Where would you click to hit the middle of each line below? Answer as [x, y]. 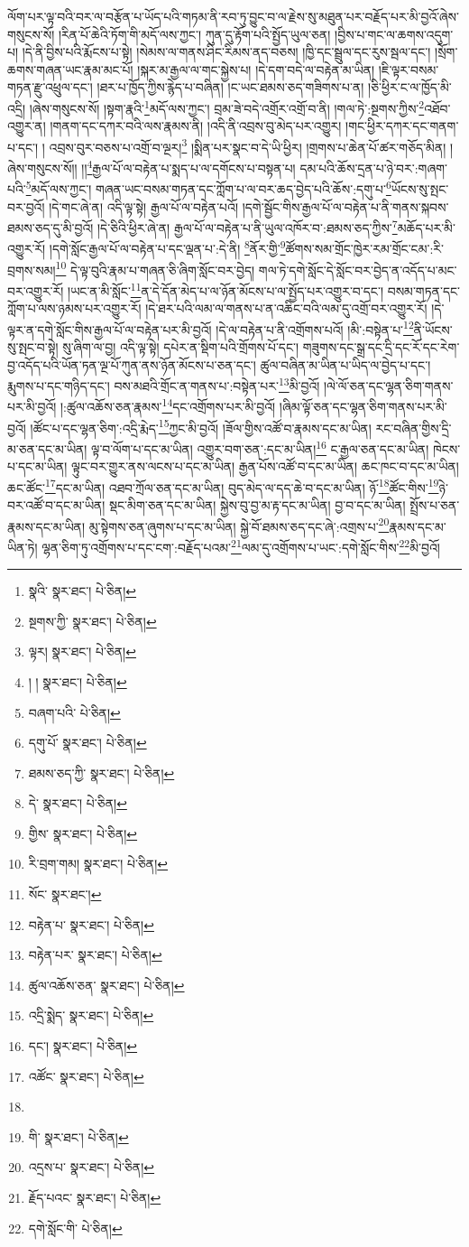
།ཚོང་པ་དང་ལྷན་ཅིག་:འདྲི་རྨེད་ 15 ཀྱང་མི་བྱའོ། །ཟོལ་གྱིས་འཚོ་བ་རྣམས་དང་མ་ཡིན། [201, 426]
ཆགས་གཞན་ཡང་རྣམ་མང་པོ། [70, 69]
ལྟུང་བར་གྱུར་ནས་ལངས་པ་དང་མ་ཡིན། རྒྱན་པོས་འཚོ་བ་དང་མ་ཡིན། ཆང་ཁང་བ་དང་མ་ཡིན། [265, 466]
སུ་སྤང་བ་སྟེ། [33, 347]
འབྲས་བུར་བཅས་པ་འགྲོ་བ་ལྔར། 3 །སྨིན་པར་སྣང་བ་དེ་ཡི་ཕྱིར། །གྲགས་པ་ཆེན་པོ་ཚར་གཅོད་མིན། [248, 145]
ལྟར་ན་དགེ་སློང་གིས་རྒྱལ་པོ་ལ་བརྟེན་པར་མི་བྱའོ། [110, 329]
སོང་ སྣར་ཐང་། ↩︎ [65, 894]
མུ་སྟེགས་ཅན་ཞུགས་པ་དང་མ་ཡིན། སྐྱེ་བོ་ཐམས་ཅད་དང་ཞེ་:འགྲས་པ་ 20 [239, 525]
